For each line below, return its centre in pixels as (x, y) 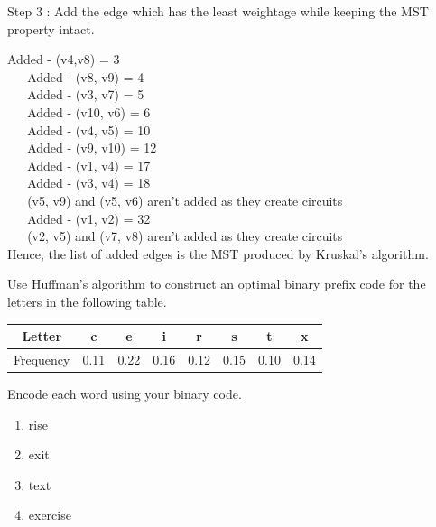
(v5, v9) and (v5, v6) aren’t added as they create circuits (185, 200)
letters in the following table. (87, 301)
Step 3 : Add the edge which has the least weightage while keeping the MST (218, 11)
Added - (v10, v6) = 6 (89, 111)
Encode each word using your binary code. (125, 393)
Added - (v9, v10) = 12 (92, 148)
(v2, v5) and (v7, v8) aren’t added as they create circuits (185, 236)
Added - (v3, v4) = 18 (89, 183)
